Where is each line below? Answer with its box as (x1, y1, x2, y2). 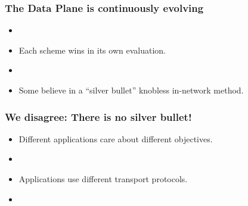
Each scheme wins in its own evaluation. (18, 43, 166, 56)
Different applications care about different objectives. (18, 132, 213, 145)
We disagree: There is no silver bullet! (5, 109, 192, 124)
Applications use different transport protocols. (18, 173, 188, 185)
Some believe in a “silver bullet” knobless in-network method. (18, 84, 244, 96)
